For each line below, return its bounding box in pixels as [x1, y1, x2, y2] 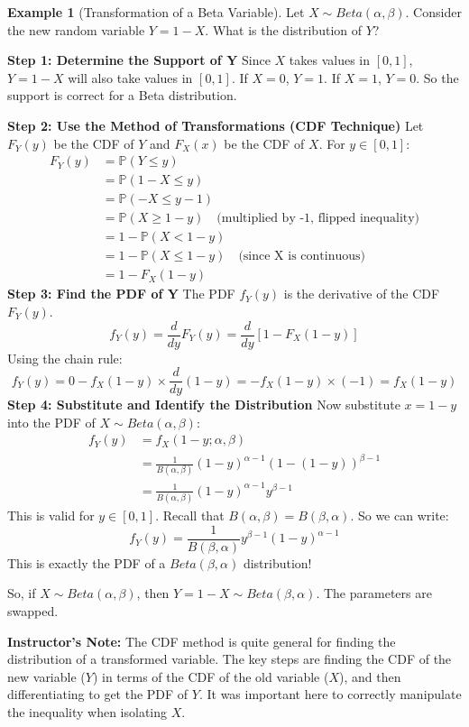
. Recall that [155, 506, 225, 525]
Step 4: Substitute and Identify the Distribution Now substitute [7, 395, 400, 414]
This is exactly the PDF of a [7, 553, 166, 572]
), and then [338, 667, 401, 686]
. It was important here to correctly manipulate [198, 685, 462, 704]
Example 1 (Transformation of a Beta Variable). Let [7, 3, 305, 21]
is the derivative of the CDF [283, 284, 440, 303]
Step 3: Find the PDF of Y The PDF [7, 284, 235, 303]
